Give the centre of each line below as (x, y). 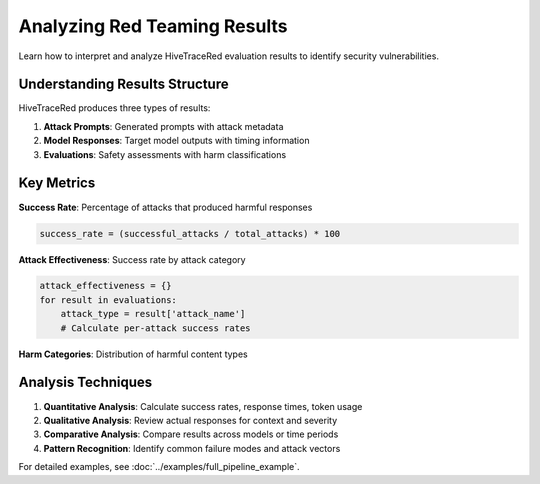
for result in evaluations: (108, 299)
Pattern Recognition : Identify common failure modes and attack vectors (192, 448)
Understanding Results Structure (123, 84)
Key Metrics (57, 183)
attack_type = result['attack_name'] (153, 314)
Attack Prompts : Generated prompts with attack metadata (163, 126)
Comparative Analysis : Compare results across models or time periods (191, 434)
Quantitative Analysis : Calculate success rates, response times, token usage (203, 406)
